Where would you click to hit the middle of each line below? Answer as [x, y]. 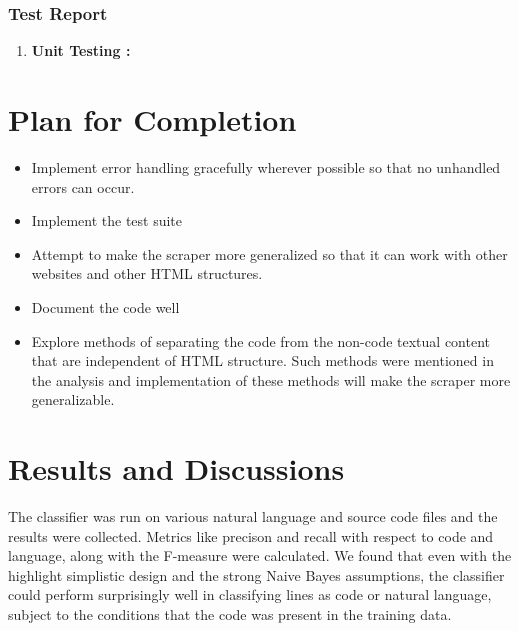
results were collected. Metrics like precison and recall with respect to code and [251, 535]
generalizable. [73, 399]
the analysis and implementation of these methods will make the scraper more [271, 379]
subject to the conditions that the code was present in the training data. [230, 613]
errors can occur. [83, 186]
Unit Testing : [81, 50]
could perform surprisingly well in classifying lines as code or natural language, [250, 594]
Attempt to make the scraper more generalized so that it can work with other [269, 253]
